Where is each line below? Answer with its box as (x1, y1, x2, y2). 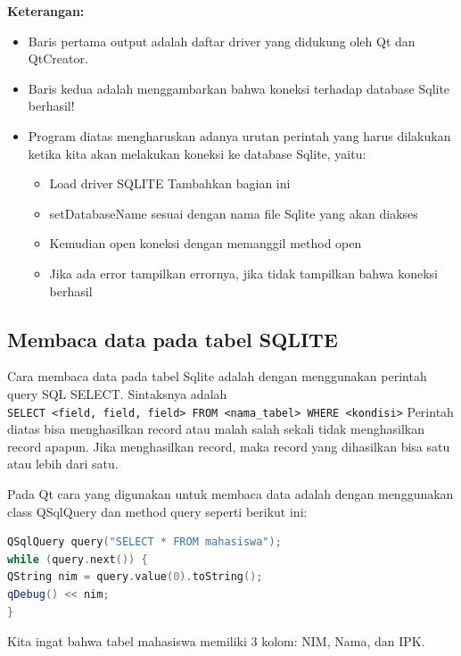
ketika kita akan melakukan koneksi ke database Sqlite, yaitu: (28, 144, 366, 162)
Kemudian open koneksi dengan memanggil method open (49, 234, 362, 253)
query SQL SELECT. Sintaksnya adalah (7, 384, 227, 403)
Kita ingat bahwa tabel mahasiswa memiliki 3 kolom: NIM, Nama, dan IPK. (7, 632, 425, 651)
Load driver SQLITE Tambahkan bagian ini (49, 174, 291, 193)
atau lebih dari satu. (7, 454, 119, 473)
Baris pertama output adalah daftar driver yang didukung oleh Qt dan (28, 31, 416, 50)
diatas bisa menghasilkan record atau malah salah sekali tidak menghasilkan (7, 419, 425, 438)
